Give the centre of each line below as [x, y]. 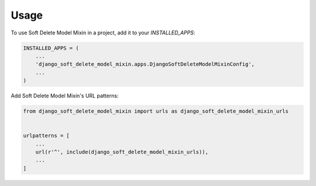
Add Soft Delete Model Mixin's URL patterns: [65, 96]
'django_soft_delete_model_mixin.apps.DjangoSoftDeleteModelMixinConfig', [145, 64]
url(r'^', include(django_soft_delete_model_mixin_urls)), [122, 152]
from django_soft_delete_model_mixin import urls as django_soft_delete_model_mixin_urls [156, 111]
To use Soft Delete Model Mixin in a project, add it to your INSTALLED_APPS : [103, 33]
